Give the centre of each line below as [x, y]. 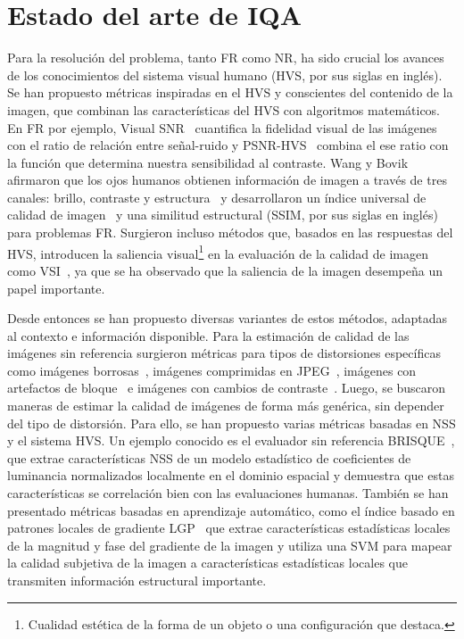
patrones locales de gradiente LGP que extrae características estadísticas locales [229, 528]
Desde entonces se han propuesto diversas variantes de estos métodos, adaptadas [228, 318]
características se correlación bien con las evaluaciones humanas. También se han [228, 493]
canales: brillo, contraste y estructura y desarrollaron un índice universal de [217, 197]
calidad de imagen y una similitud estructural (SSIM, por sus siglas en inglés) [223, 215]
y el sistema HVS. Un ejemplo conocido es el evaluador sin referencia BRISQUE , [231, 440]
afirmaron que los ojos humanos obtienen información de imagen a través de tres [227, 180]
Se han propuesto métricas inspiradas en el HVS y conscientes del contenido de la [230, 92]
